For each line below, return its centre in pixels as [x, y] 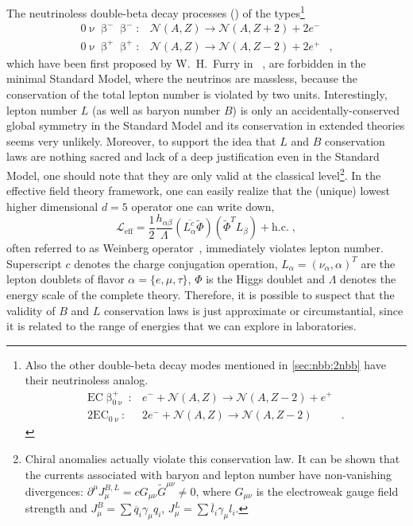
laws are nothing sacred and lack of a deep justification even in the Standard [193, 156]
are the [378, 263]
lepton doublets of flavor [66, 279]
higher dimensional [52, 206]
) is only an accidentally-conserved [316, 109]
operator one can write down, [203, 206]
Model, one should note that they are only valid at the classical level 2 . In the [194, 173]
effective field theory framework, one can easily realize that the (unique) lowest [198, 191]
